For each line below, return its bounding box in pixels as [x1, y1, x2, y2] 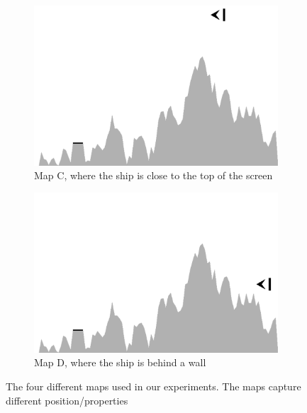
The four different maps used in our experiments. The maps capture [6, 378, 301, 393]
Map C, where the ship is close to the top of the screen [34, 168, 273, 183]
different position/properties [6, 392, 128, 407]
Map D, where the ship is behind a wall [34, 355, 206, 370]
